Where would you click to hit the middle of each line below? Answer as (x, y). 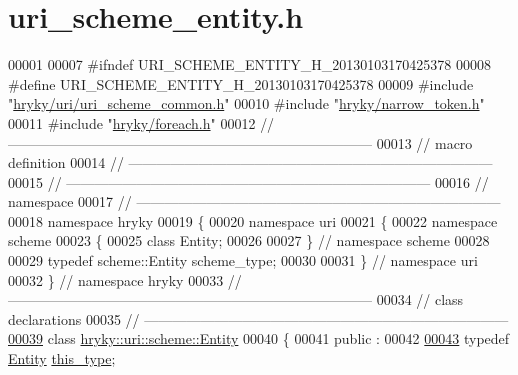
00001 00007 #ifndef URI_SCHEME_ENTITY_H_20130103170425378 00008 (250, 64)
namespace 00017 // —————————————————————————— (254, 201)
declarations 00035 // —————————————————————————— (258, 318)
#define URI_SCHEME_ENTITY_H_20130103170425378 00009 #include (241, 83)
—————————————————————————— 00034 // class (236, 299)
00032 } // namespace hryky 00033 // (125, 279)
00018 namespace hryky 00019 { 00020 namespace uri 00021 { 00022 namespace (253, 220)
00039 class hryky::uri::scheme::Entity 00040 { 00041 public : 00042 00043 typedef (259, 338)
